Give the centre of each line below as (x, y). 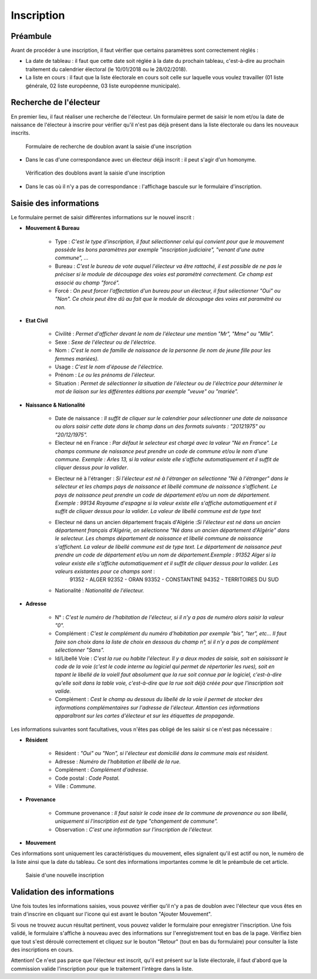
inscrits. (21, 133)
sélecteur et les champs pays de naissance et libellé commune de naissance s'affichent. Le (166, 487)
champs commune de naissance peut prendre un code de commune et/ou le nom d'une (161, 451)
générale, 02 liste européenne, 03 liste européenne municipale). (103, 86)
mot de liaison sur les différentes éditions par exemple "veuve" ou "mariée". (147, 391)
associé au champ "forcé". (87, 283)
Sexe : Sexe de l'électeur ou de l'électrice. (106, 342)
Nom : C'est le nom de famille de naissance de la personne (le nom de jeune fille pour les (163, 350)
